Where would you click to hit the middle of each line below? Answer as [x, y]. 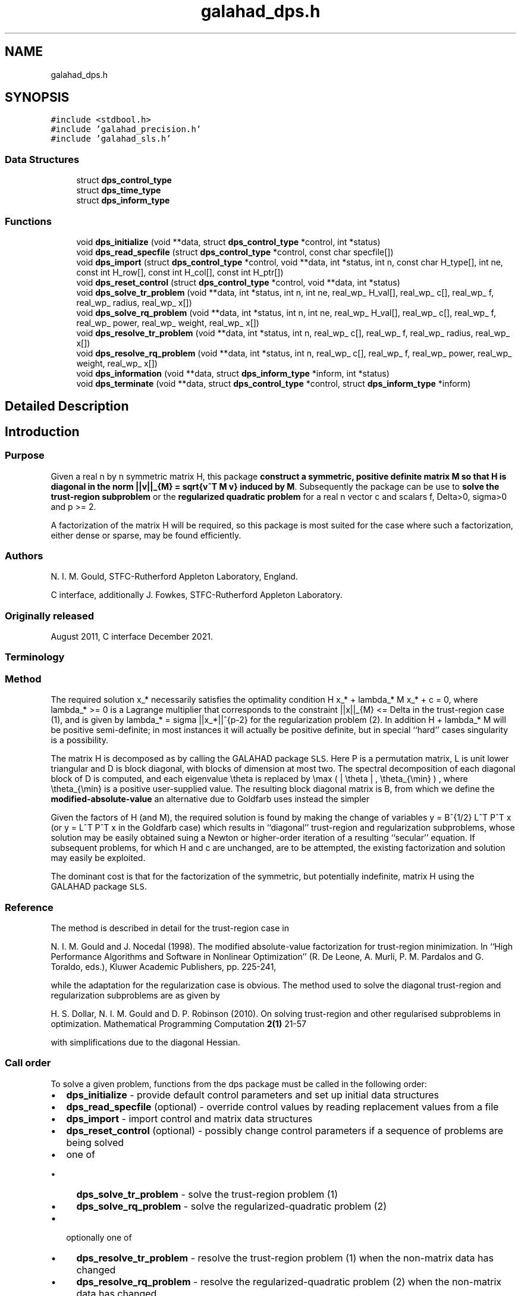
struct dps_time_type [119, 190]
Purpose [25, 456]
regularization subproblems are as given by [135, 995]
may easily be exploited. [98, 858]
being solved [95, 1142]
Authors [24, 555]
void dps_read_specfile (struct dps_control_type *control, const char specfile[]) [235, 252]
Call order [28, 1063]
